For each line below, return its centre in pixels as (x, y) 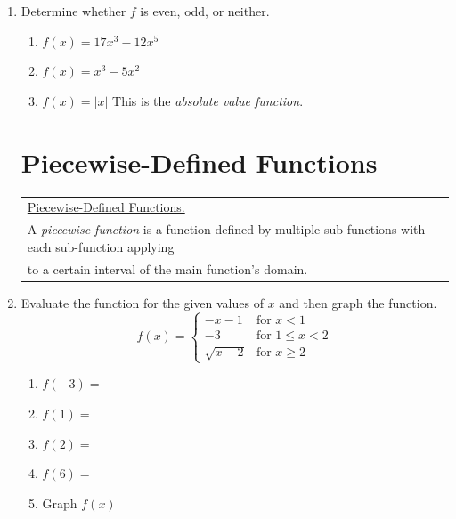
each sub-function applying (101, 246)
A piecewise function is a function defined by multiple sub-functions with (226, 229)
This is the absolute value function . (208, 100)
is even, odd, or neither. (205, 11)
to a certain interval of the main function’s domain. (167, 268)
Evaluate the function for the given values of (142, 302)
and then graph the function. (358, 302)
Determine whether (73, 11)
